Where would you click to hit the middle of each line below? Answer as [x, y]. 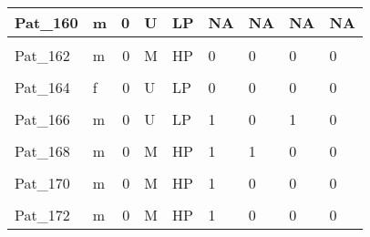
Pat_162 [42, 55]
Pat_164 [42, 87]
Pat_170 [42, 183]
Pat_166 [42, 119]
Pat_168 [42, 151]
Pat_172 [42, 215]
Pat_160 [46, 22]
